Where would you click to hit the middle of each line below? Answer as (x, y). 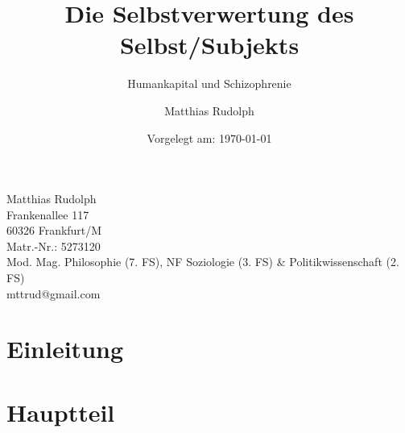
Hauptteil (61, 412)
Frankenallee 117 (48, 214)
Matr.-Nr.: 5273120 (54, 246)
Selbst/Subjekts (209, 45)
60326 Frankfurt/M (54, 230)
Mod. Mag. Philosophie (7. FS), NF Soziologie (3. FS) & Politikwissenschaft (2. (203, 262)
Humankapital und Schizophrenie (209, 83)
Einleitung (65, 349)
